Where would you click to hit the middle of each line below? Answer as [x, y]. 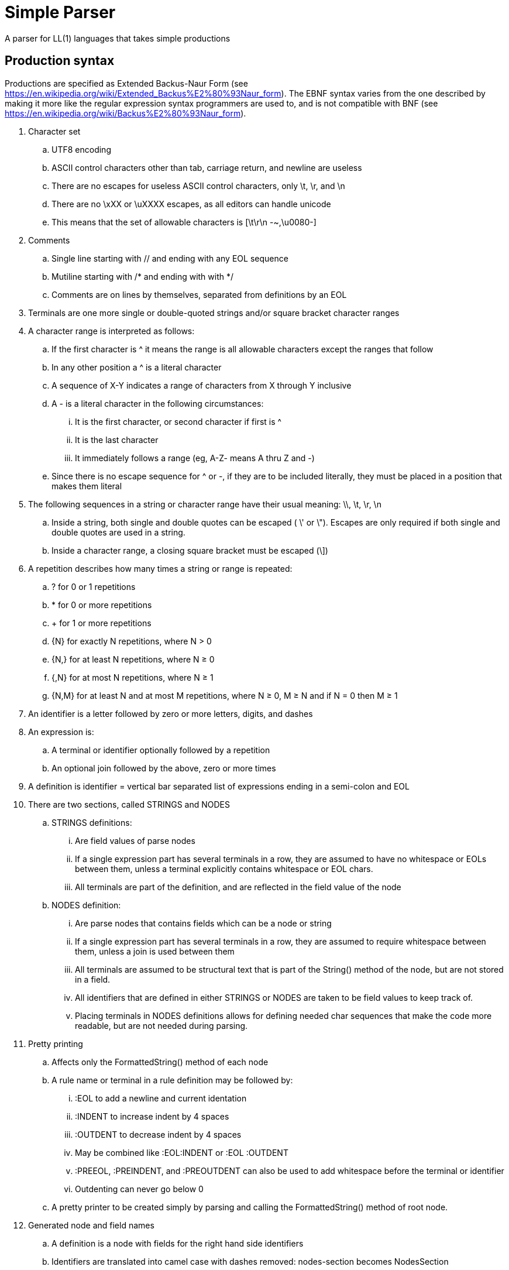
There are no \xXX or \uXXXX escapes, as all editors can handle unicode [191, 204]
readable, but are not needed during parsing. [161, 1025]
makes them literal [87, 486]
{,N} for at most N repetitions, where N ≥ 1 [133, 677]
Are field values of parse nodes [135, 840]
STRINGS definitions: [92, 822]
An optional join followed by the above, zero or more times [164, 768]
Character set [54, 131]
